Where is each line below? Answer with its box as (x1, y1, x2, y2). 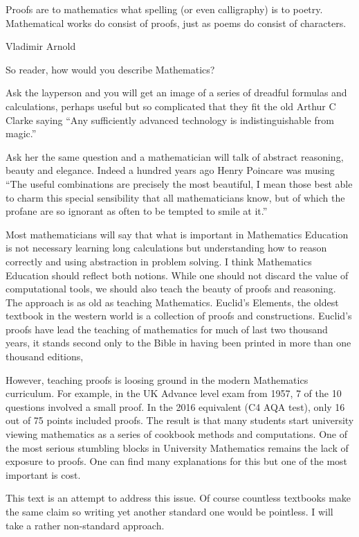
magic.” (6, 126, 37, 141)
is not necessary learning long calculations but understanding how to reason (6, 240, 327, 255)
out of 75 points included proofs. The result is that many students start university (6, 413, 354, 428)
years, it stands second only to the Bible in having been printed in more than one (6, 335, 351, 350)
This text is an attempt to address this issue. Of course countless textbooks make (6, 491, 351, 505)
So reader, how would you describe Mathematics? (6, 62, 215, 76)
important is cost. (6, 467, 81, 482)
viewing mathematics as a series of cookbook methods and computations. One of (6, 427, 347, 441)
